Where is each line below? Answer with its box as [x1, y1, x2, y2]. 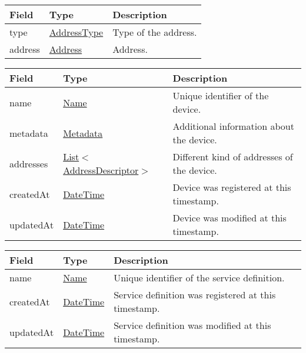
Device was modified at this [172, 211, 287, 224]
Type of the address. [112, 25, 197, 39]
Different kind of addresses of [172, 150, 293, 163]
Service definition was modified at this [114, 318, 271, 332]
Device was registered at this [172, 180, 291, 194]
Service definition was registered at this [114, 288, 276, 301]
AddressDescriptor [63, 163, 139, 177]
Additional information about [172, 119, 294, 133]
